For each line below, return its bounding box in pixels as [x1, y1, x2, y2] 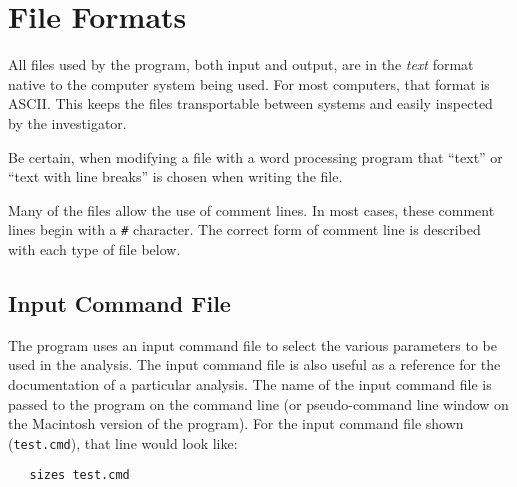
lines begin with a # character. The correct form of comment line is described [8, 219, 481, 240]
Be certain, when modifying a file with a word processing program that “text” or [8, 146, 503, 167]
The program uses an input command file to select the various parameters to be [8, 334, 497, 355]
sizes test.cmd [29, 468, 130, 483]
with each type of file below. [8, 238, 181, 259]
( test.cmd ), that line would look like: [8, 432, 238, 453]
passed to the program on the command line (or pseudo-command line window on [8, 393, 509, 414]
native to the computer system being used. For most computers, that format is [8, 73, 490, 94]
